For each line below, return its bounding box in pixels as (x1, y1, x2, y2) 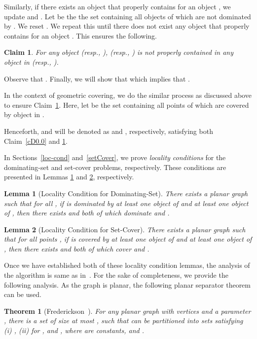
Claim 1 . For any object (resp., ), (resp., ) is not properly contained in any (4, 47, 233, 57)
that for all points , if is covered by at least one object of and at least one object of (4, 234, 252, 244)
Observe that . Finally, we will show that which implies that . (4, 73, 190, 84)
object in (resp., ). (4, 56, 59, 67)
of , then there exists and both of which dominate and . (4, 208, 170, 218)
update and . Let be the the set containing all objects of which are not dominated (4, 11, 251, 21)
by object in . (4, 109, 44, 120)
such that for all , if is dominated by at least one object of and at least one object (4, 198, 249, 208)
